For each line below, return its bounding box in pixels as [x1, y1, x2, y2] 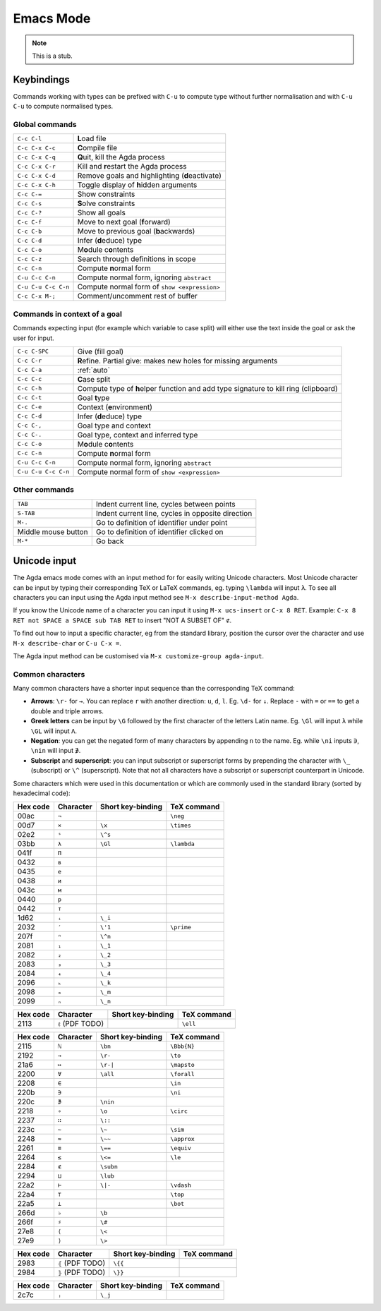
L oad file [77, 134, 107, 144]
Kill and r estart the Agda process [77, 162, 187, 171]
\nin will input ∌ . [30, 747, 81, 755]
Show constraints [77, 189, 135, 199]
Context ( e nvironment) [77, 402, 153, 412]
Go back [95, 536, 124, 546]
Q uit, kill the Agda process [77, 152, 165, 162]
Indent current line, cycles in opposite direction [95, 508, 253, 518]
